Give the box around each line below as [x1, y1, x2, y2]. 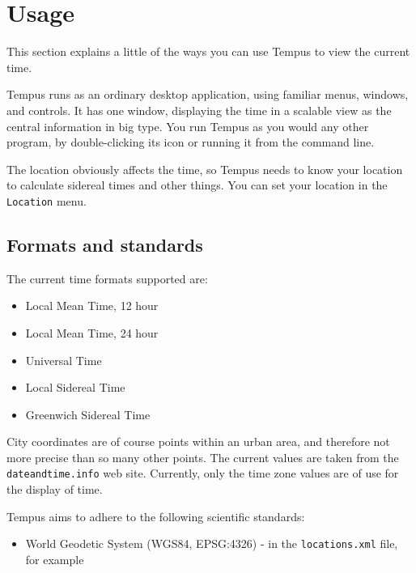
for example [25, 550, 84, 567]
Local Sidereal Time [25, 379, 125, 396]
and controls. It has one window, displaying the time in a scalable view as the [6, 101, 392, 118]
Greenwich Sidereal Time [25, 405, 151, 422]
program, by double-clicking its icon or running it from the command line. [6, 134, 375, 151]
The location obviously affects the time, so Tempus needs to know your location [6, 160, 403, 177]
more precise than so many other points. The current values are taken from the [6, 448, 399, 465]
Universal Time [25, 351, 102, 368]
